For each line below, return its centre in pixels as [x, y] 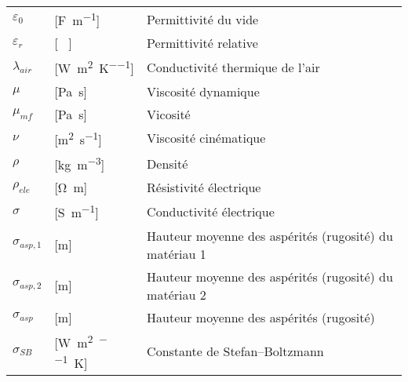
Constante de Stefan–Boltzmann [235, 351]
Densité [168, 163]
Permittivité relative [202, 43]
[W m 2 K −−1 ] [94, 67]
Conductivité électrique [211, 211]
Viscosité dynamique [203, 91]
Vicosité [169, 114]
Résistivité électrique [204, 187]
